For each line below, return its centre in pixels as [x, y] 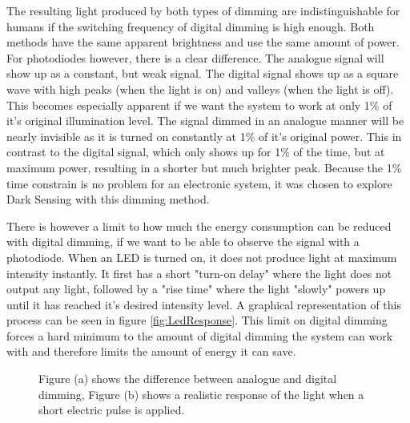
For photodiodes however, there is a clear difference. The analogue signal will [195, 57]
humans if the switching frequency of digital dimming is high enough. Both [191, 26]
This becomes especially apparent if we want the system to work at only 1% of [199, 105]
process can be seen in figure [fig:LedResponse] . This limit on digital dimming [197, 320]
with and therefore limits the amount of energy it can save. [151, 351]
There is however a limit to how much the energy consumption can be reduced [199, 226]
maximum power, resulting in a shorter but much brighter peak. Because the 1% [204, 167]
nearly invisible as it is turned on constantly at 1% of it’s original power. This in [204, 136]
